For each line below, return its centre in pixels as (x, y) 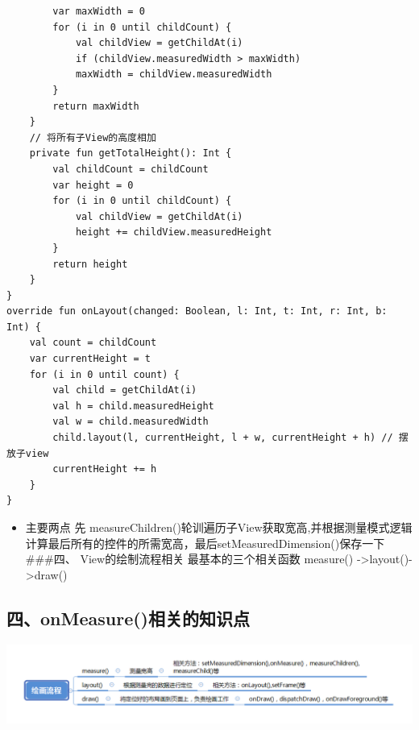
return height (90, 264)
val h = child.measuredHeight (133, 406)
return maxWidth (96, 106)
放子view (28, 453)
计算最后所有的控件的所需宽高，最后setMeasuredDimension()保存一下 (205, 543)
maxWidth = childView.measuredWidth (174, 75)
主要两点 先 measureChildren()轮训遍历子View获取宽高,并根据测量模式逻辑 (219, 527)
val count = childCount (93, 343)
